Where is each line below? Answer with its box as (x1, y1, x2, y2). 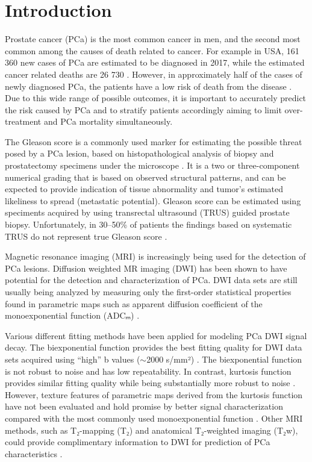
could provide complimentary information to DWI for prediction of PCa (5, 435, 270, 448)
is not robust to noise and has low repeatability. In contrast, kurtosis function (5, 364, 292, 377)
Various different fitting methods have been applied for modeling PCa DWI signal (5, 329, 307, 342)
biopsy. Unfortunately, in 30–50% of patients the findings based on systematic (5, 218, 292, 231)
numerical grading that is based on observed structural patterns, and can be (5, 170, 286, 183)
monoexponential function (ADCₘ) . (5, 309, 140, 322)
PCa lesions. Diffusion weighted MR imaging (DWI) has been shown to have (5, 261, 287, 274)
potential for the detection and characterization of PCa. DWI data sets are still (5, 273, 298, 286)
